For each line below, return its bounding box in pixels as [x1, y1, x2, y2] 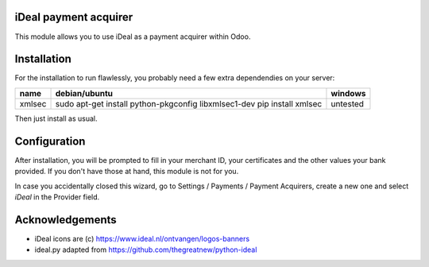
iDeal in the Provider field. [14, 192, 100, 202]
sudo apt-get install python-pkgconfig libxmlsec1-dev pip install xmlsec [55, 98, 323, 109]
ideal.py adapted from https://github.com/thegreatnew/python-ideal [34, 245, 257, 254]
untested [330, 98, 365, 109]
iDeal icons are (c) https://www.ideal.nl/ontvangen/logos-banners [34, 234, 250, 243]
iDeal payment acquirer [14, 10, 133, 24]
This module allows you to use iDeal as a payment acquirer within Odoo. [14, 32, 251, 41]
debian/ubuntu [55, 87, 114, 99]
